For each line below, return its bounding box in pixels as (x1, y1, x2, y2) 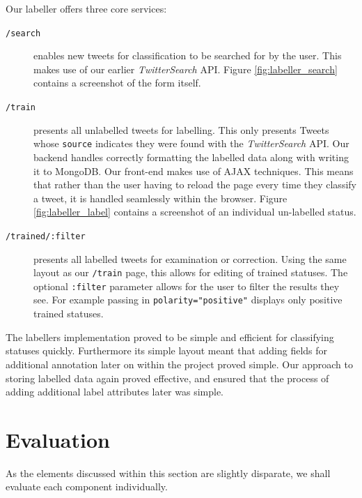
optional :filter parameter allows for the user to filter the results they (33, 278, 340, 293)
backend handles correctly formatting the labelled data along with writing (33, 149, 349, 164)
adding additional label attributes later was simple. (6, 384, 224, 399)
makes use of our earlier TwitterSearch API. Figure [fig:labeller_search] (33, 61, 338, 76)
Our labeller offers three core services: (6, 1, 167, 15)
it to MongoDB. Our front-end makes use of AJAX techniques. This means (33, 163, 354, 178)
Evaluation (6, 425, 110, 453)
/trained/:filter (6, 231, 86, 241)
